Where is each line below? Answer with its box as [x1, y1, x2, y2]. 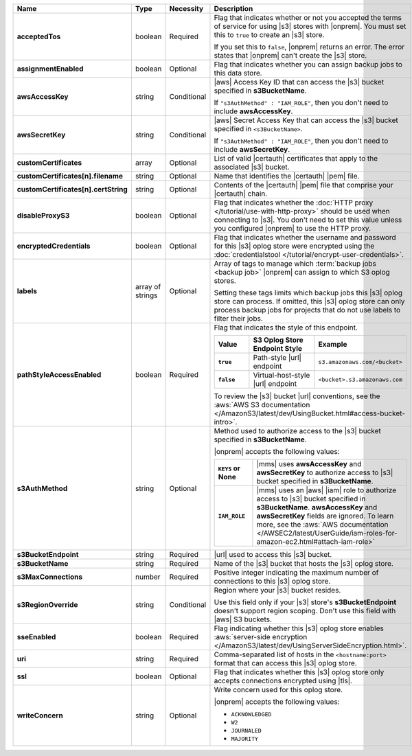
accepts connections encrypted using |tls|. [214, 676, 353, 685]
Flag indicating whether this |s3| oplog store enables [214, 623, 384, 633]
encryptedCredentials [16, 241, 91, 251]
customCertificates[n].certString [16, 185, 128, 194]
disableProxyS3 [16, 211, 70, 220]
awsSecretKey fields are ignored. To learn [256, 512, 394, 520]
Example [318, 340, 347, 349]
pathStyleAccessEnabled [16, 370, 102, 379]
